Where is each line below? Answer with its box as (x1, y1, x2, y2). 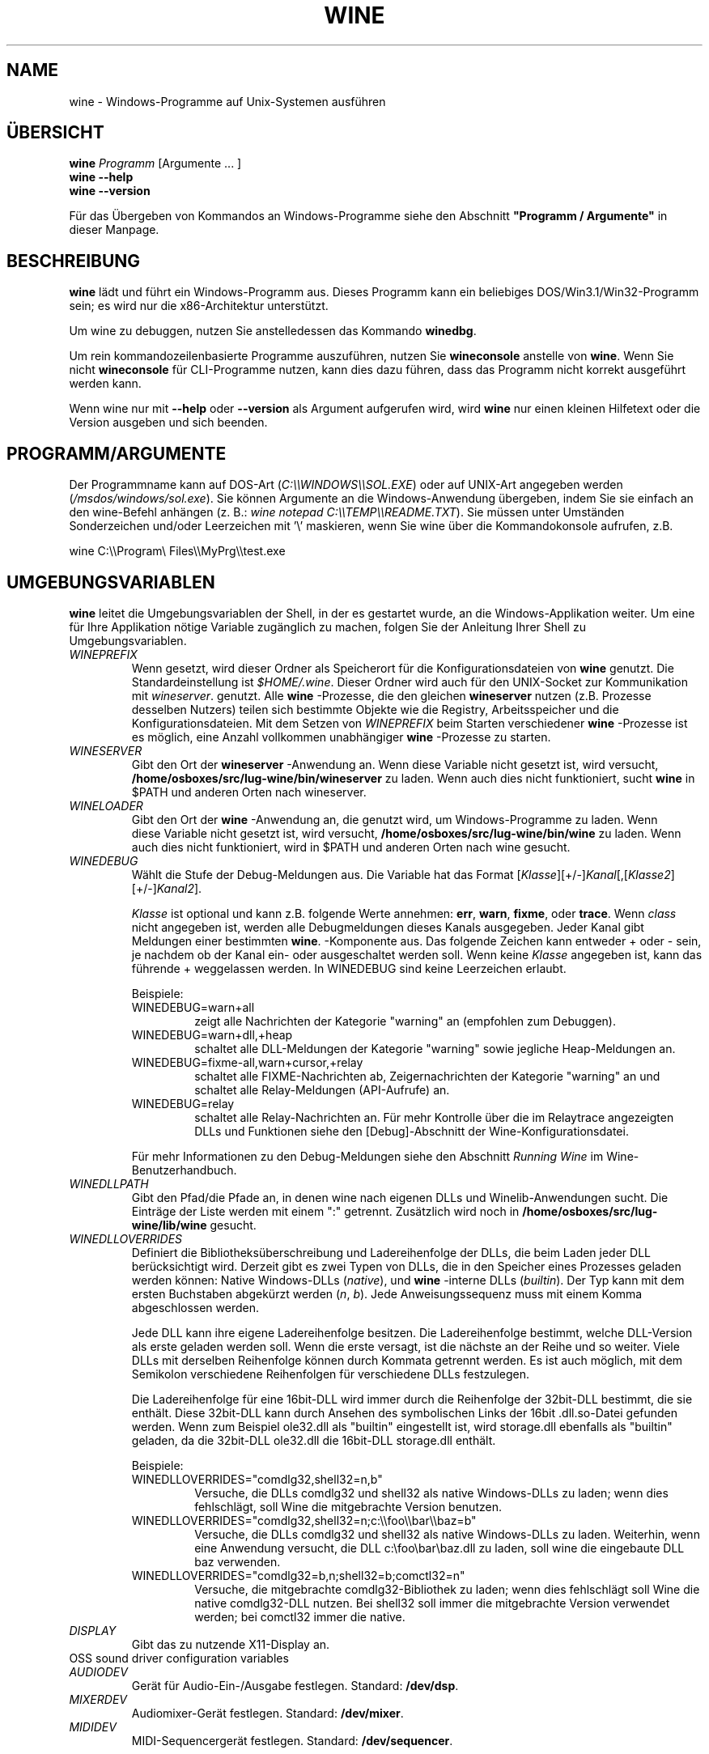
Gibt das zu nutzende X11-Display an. (131, 1637, 330, 1651)
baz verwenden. (194, 1554, 281, 1569)
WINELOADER (69, 798, 143, 813)
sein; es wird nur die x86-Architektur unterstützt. (69, 299, 329, 313)
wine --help (69, 170, 134, 185)
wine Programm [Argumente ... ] (69, 156, 242, 171)
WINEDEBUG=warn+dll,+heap (131, 1027, 293, 1042)
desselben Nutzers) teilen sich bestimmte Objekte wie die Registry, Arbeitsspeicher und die (131, 702, 619, 716)
